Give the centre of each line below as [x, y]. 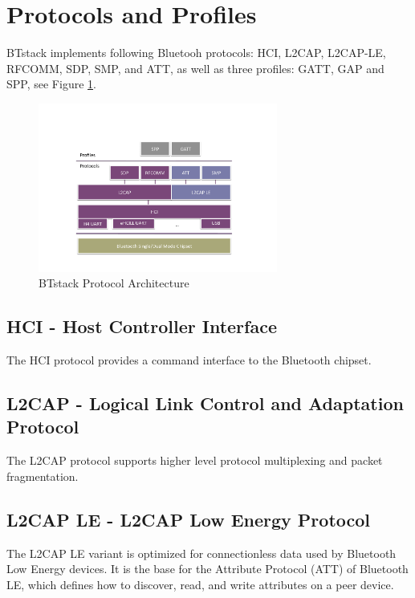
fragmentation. [43, 476]
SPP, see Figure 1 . [51, 84]
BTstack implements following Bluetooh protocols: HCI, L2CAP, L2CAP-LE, [196, 53]
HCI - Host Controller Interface [142, 326]
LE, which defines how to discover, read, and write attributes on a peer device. [200, 584]
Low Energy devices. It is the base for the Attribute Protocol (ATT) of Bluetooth [207, 569]
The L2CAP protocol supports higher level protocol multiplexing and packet [195, 460]
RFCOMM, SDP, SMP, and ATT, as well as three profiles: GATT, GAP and [195, 68]
